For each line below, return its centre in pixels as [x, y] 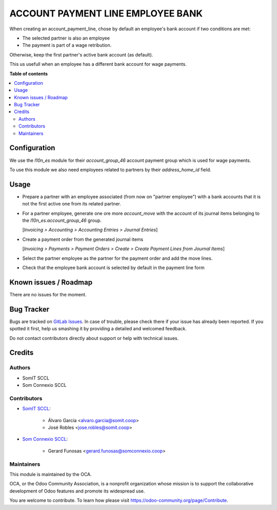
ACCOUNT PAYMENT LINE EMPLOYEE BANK [106, 13]
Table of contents [29, 73]
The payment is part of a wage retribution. [67, 45]
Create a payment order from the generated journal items [83, 239]
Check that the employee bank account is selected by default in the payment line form [113, 268]
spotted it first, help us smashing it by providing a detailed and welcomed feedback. [98, 329]
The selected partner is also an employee [66, 38]
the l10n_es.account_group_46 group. [62, 220]
